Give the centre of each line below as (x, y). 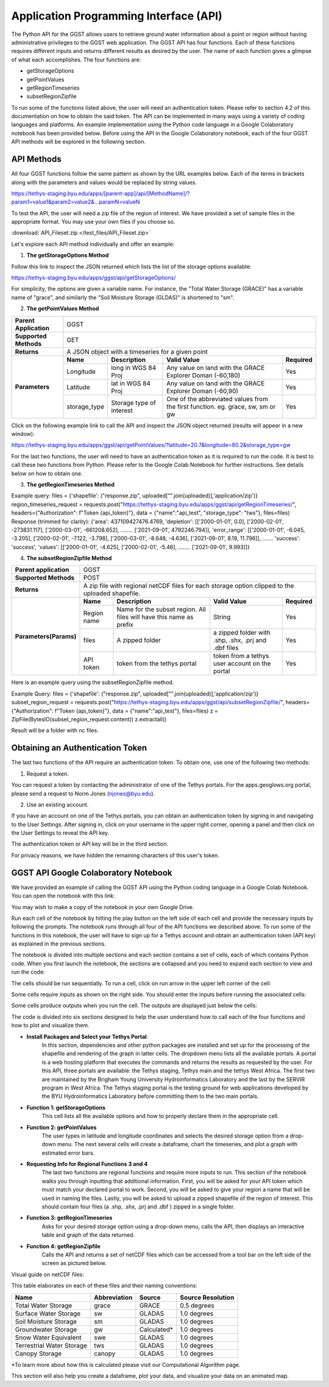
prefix (125, 625)
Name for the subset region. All (161, 610)
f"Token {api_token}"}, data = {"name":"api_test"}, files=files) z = (137, 711)
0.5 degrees (197, 1305)
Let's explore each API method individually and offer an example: (93, 244)
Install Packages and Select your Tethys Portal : (87, 1036)
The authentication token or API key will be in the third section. (90, 844)
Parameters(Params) (46, 636)
